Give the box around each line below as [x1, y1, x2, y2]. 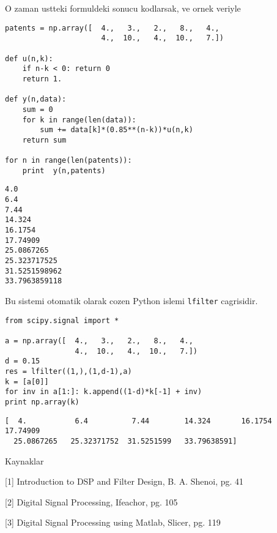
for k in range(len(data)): [22, 115, 136, 124]
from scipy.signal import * [5, 316, 119, 325]
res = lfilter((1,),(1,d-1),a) [5, 367, 132, 376]
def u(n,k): [5, 54, 53, 63]
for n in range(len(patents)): [5, 156, 132, 165]
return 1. [22, 74, 62, 83]
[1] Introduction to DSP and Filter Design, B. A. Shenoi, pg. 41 [5, 475, 244, 488]
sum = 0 [22, 105, 53, 114]
